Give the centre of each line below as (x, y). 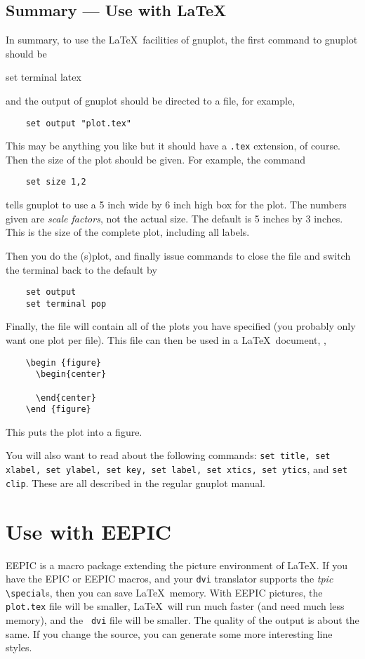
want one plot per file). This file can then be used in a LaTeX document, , (166, 340)
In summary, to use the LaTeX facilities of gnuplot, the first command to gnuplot (182, 40)
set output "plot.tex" (78, 123)
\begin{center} (71, 374)
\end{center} (66, 398)
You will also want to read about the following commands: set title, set (168, 455)
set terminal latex (44, 77)
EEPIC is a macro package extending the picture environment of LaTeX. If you (177, 565)
